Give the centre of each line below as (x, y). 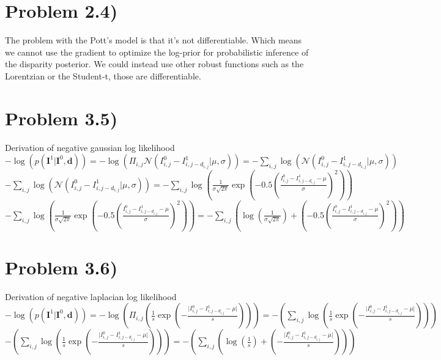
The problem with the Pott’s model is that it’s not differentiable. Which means (154, 40)
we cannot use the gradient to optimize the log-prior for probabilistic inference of (157, 52)
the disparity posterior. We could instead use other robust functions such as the (154, 64)
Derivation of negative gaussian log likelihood (90, 147)
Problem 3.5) (61, 118)
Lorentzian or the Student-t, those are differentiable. (103, 75)
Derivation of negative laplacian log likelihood (91, 296)
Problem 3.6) (61, 267)
